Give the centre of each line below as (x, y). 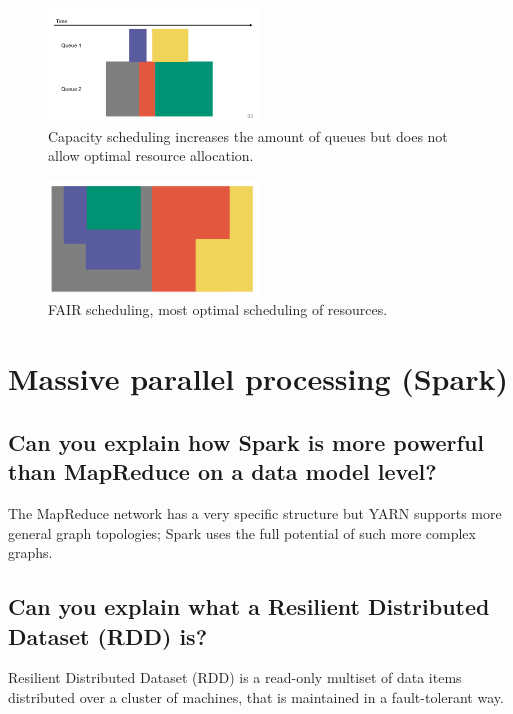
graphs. (30, 552)
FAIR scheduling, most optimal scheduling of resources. (218, 309)
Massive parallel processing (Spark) (258, 378)
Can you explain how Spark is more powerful (246, 441)
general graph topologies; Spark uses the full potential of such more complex (242, 532)
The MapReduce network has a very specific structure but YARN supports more (255, 513)
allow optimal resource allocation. (151, 155)
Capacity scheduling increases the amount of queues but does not (248, 135)
